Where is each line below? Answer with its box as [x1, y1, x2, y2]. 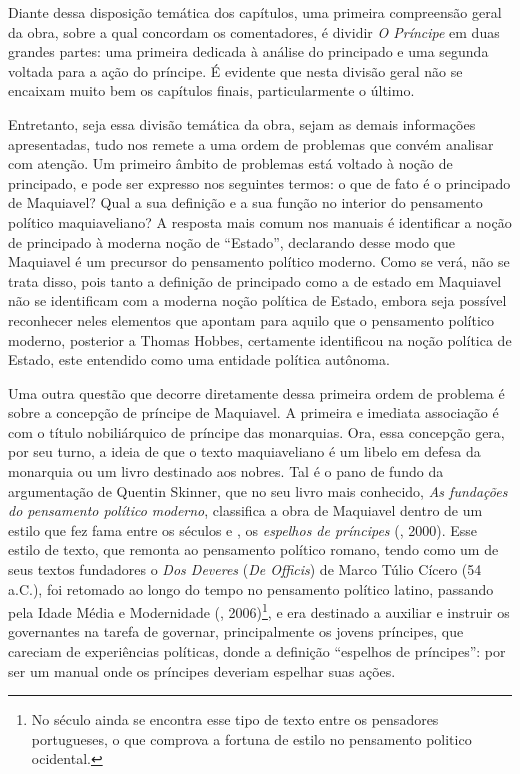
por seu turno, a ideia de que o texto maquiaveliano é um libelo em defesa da [8, 441, 481, 462]
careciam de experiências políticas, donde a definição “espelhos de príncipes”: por [8, 641, 506, 662]
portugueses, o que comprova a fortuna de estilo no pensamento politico [31, 728, 472, 749]
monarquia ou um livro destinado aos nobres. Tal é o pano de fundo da [8, 461, 444, 482]
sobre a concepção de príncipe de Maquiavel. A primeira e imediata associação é [8, 402, 499, 423]
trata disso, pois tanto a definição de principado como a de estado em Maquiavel [8, 270, 502, 291]
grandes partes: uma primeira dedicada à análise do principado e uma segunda [8, 41, 489, 62]
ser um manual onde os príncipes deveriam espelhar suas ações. [8, 660, 396, 681]
